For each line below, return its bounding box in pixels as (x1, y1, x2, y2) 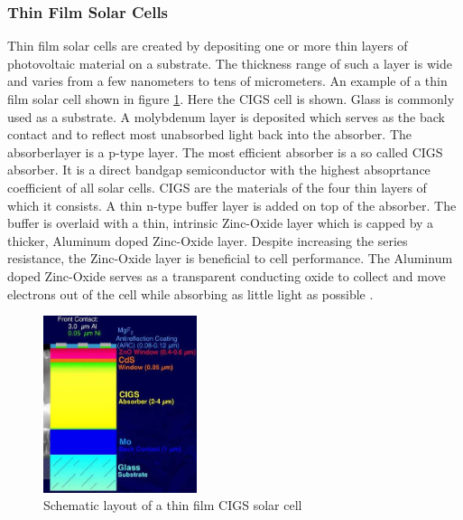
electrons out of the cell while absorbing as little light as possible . (7, 284, 374, 303)
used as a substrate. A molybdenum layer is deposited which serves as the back (7, 107, 445, 126)
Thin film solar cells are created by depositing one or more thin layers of (7, 36, 408, 55)
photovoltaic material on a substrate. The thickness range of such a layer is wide (7, 53, 452, 72)
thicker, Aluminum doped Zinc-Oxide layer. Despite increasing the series (7, 231, 408, 250)
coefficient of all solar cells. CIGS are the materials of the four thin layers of (7, 177, 427, 196)
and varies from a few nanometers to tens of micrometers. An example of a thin (7, 71, 448, 90)
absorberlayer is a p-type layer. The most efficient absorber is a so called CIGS (7, 142, 443, 161)
